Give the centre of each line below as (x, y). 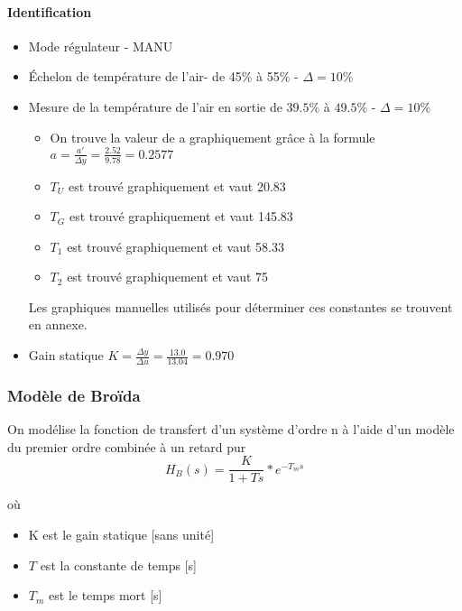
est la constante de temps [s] (118, 565)
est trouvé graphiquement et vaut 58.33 (176, 246)
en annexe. (58, 324)
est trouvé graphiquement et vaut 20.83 (177, 185)
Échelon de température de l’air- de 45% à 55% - (163, 76)
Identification (50, 11)
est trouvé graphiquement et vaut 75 (168, 277)
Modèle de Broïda (74, 395)
